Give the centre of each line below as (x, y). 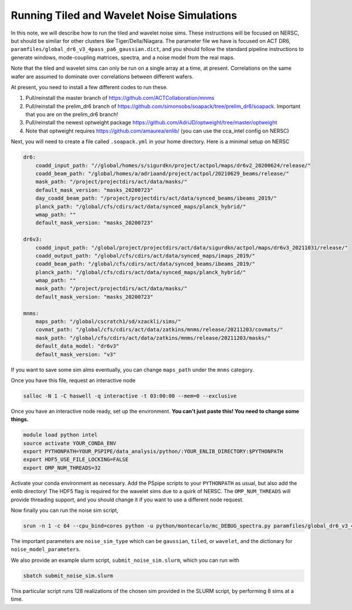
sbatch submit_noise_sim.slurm (68, 576)
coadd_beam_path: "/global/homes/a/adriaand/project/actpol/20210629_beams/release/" (163, 173)
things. (20, 419)
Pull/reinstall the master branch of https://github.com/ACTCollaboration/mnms (120, 98)
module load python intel (60, 435)
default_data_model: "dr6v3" (77, 346)
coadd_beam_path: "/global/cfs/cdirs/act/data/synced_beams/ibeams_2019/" (145, 264)
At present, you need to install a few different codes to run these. (89, 87)
